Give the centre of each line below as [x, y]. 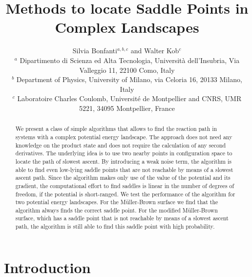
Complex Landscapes [127, 27]
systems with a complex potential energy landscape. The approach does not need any [124, 137]
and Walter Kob [155, 51]
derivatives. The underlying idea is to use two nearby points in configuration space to [124, 153]
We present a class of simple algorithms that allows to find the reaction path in [116, 129]
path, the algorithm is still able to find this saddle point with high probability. [115, 226]
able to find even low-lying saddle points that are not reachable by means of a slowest [124, 169]
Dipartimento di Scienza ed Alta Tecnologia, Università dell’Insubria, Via [130, 60]
